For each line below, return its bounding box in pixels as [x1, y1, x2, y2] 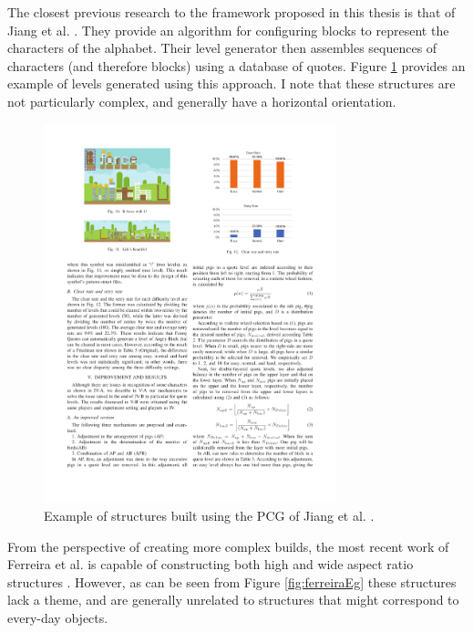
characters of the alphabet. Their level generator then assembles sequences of [7, 38, 437, 57]
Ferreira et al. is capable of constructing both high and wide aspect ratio [7, 555, 414, 574]
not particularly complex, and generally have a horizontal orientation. [7, 91, 396, 110]
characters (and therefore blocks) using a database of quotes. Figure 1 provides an [7, 56, 466, 75]
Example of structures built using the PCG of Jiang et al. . [44, 506, 375, 525]
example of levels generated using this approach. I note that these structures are [7, 74, 456, 93]
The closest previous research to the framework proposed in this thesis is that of [7, 3, 456, 21]
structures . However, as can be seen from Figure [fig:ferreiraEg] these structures [7, 572, 457, 591]
